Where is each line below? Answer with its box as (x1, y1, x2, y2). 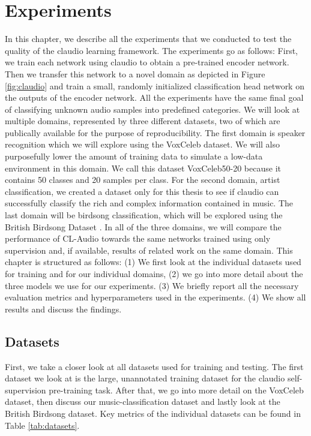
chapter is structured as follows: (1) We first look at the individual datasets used (5, 255, 301, 268)
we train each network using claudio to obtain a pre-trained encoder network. (5, 56, 289, 68)
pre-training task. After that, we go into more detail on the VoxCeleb (49, 383, 304, 396)
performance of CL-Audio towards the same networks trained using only (5, 232, 271, 245)
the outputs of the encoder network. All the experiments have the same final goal (5, 91, 304, 104)
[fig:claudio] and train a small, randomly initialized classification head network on (5, 79, 304, 92)
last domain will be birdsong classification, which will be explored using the (5, 209, 283, 221)
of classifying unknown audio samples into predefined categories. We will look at (5, 103, 300, 115)
